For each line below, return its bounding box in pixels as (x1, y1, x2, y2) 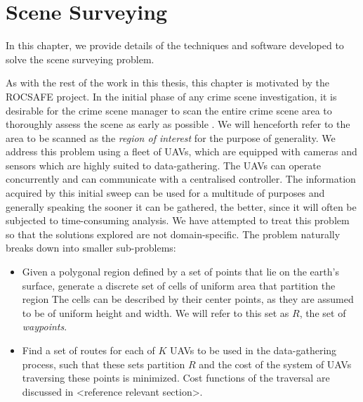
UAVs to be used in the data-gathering (170, 343, 337, 357)
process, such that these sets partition (22, 356, 185, 371)
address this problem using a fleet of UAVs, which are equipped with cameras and (6, 144, 357, 159)
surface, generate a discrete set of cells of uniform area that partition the (22, 278, 336, 292)
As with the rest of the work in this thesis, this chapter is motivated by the (6, 75, 330, 90)
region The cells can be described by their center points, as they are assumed (22, 292, 354, 306)
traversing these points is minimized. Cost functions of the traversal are (22, 370, 330, 385)
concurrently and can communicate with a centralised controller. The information (6, 171, 356, 186)
